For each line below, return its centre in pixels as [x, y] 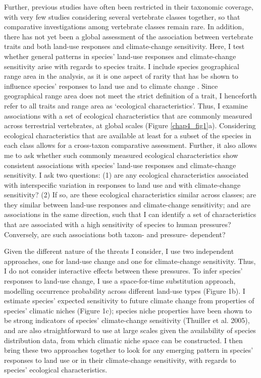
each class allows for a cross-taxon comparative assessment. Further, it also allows [130, 145]
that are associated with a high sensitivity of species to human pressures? [118, 224]
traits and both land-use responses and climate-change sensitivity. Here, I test [124, 46]
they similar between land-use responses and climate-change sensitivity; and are [127, 204]
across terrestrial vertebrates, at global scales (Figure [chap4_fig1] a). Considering [130, 125]
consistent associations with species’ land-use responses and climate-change [120, 165]
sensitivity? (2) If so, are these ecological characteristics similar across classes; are [130, 195]
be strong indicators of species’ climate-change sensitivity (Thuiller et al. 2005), [127, 320]
